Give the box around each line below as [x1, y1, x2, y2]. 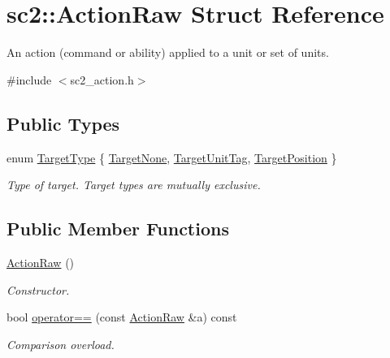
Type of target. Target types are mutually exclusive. [6, 176, 261, 193]
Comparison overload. [6, 335, 115, 352]
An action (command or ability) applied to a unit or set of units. [6, 44, 329, 61]
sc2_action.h [70, 71, 134, 88]
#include [6, 71, 52, 88]
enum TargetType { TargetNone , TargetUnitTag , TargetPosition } [6, 149, 337, 166]
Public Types [6, 110, 120, 136]
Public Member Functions [6, 216, 229, 241]
